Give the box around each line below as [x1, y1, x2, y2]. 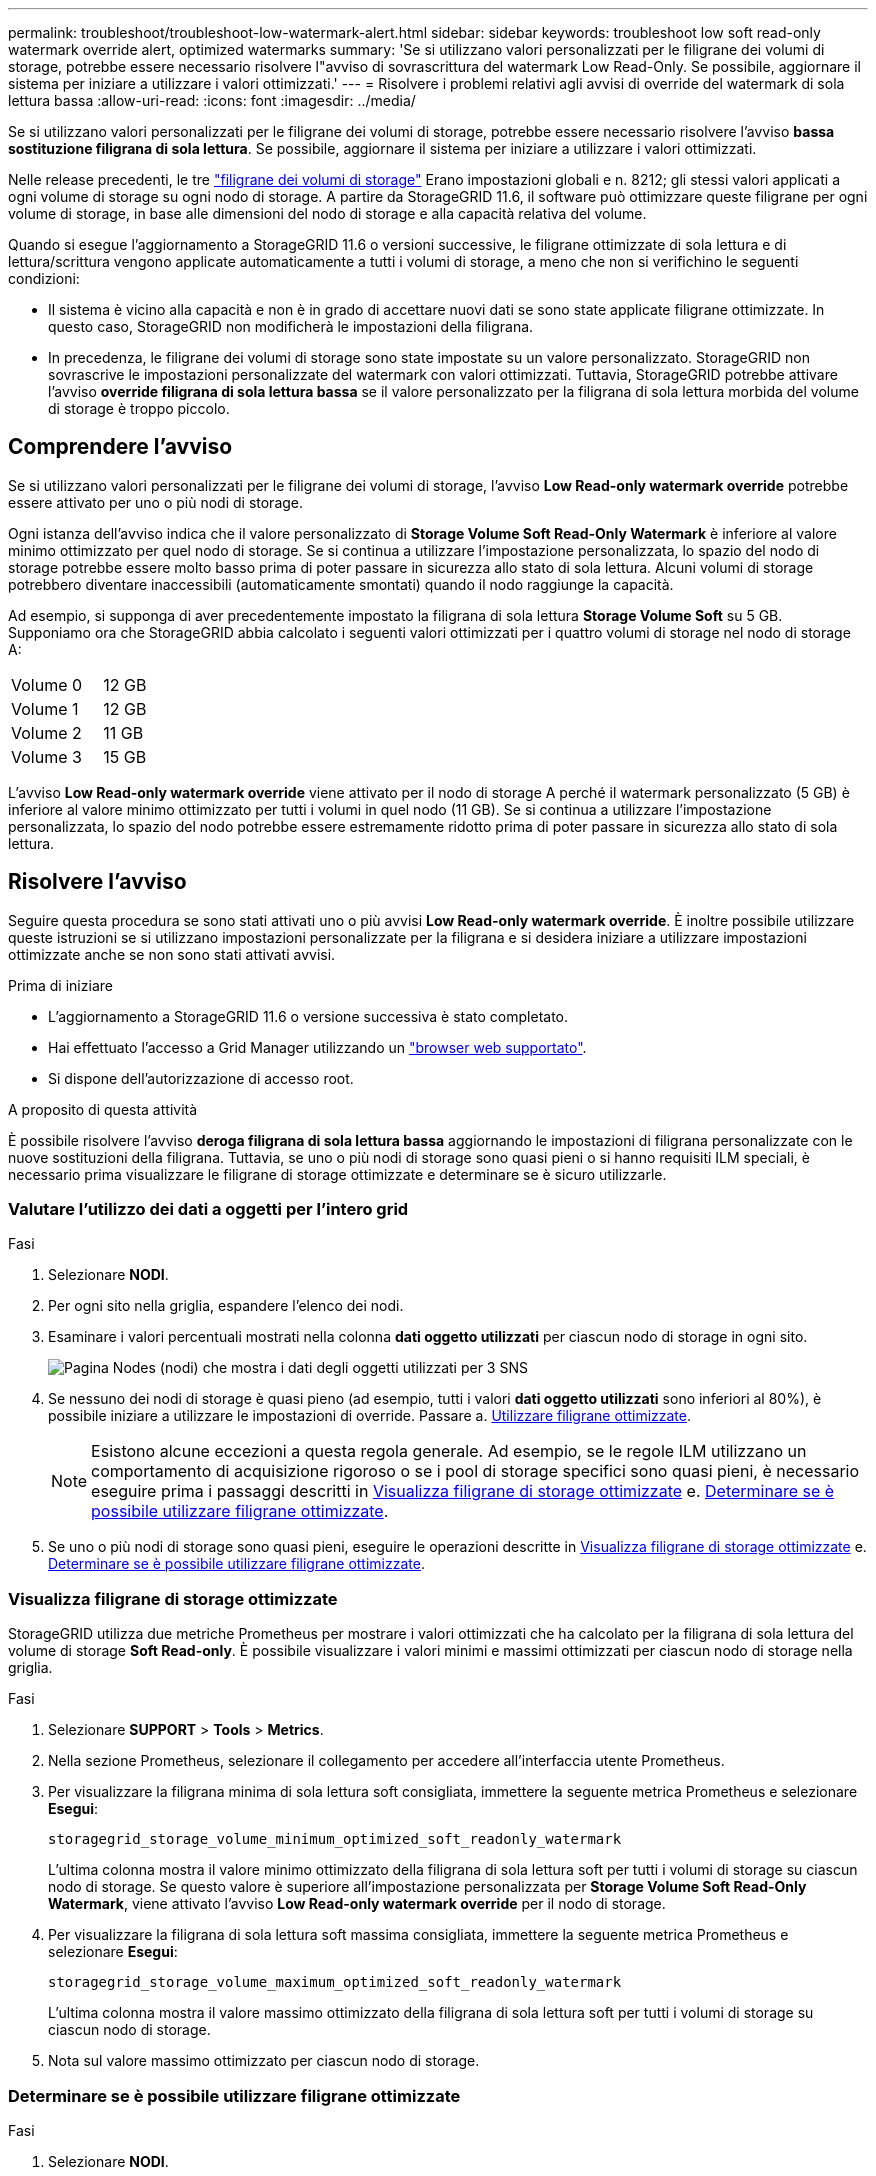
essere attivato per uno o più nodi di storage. [8, 493, 304, 511]
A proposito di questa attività [8, 1100, 198, 1118]
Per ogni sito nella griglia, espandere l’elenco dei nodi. [48, 1297, 404, 1315]
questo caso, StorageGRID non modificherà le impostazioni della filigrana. [48, 318, 534, 335]
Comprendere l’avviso [8, 434, 233, 460]
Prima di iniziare [8, 976, 113, 994]
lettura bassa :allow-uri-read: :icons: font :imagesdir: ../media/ [8, 92, 416, 109]
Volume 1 [11, 698, 79, 719]
